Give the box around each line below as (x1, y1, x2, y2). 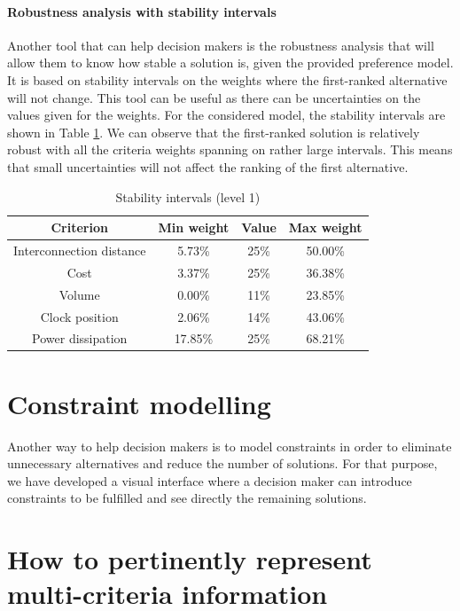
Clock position (40, 307, 119, 325)
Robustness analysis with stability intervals (7, 2, 277, 20)
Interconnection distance (13, 240, 146, 259)
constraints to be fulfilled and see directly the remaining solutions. (7, 489, 367, 507)
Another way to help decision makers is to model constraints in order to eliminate (7, 436, 452, 455)
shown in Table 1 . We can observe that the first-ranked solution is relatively (7, 122, 420, 141)
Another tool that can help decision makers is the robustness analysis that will (7, 35, 434, 54)
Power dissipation (32, 329, 128, 348)
